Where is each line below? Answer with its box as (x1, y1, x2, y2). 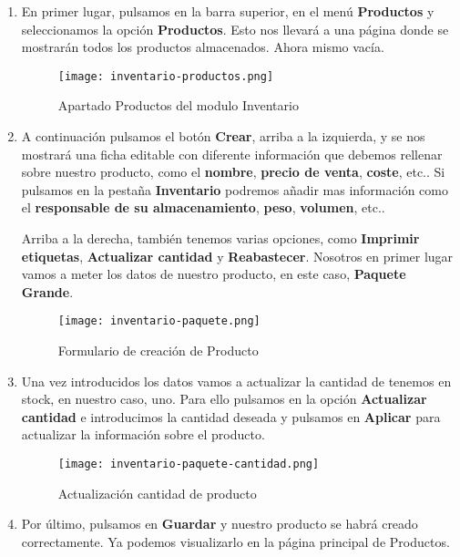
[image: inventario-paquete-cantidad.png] (57, 458, 320, 470)
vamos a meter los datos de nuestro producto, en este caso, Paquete (21, 264, 406, 284)
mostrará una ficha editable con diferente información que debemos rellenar (21, 144, 443, 163)
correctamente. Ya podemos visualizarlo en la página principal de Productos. (21, 531, 450, 551)
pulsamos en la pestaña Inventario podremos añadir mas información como (21, 180, 448, 199)
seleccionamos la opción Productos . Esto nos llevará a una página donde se (21, 19, 449, 38)
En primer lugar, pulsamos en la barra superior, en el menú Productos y (21, 2, 434, 20)
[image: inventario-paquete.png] (57, 315, 261, 328)
